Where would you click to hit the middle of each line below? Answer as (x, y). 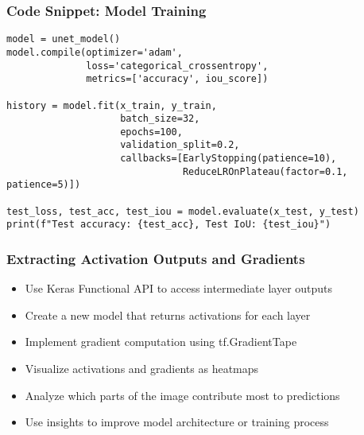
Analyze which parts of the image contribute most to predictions (182, 395)
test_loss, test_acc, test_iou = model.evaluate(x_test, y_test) (183, 211)
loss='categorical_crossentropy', (177, 66)
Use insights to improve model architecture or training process (177, 422)
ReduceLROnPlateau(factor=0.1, (265, 171)
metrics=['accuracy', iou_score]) (177, 79)
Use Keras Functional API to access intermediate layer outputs (179, 288)
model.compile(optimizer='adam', (95, 52)
